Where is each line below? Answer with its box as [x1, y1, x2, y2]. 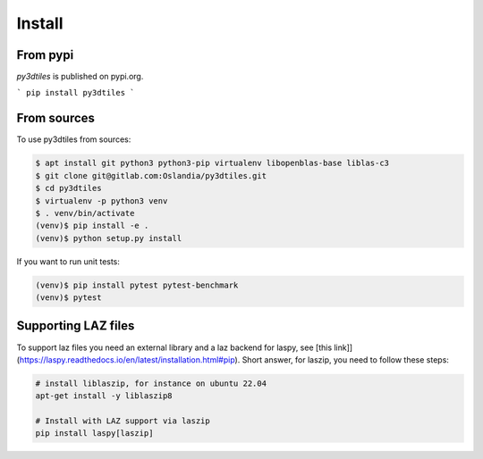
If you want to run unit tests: [16, 255, 121, 267]
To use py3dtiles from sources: [16, 134, 131, 145]
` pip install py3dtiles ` [16, 88, 135, 98]
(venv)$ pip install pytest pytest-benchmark [35, 280, 239, 290]
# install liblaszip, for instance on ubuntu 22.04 [35, 378, 267, 388]
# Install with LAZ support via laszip [35, 416, 210, 426]
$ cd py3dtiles [35, 183, 102, 194]
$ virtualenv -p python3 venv [35, 196, 168, 205]
